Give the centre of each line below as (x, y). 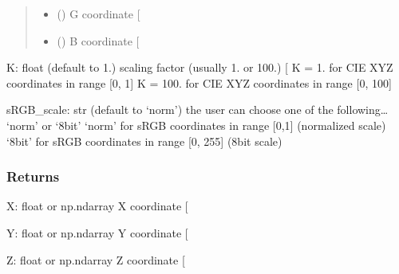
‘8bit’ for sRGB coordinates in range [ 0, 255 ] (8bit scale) (144, 141)
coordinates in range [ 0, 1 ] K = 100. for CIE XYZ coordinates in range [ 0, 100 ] (199, 82)
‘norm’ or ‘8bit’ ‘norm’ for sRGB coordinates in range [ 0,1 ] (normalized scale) (196, 125)
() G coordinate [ (99, 14)
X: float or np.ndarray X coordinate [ (97, 206)
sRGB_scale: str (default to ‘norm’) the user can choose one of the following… (198, 110)
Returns (33, 176)
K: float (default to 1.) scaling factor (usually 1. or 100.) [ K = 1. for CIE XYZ (200, 67)
